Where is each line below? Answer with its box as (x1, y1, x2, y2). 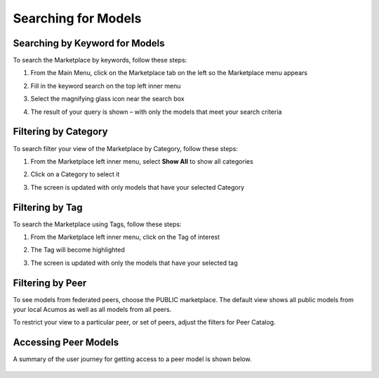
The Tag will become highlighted (30, 246, 126, 254)
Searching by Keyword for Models (13, 37, 165, 49)
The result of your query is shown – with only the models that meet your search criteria (30, 107, 282, 116)
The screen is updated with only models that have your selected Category (30, 183, 245, 191)
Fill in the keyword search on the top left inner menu (30, 82, 181, 90)
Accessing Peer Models (13, 337, 119, 348)
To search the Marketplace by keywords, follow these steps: (13, 56, 187, 65)
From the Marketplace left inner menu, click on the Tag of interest (30, 233, 220, 241)
